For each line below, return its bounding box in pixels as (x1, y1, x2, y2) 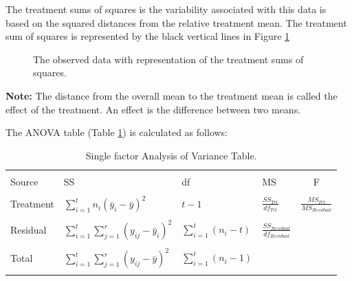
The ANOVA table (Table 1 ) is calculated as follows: (5, 125, 228, 139)
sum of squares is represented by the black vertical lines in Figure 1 (5, 29, 290, 43)
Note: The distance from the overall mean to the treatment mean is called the (5, 88, 338, 102)
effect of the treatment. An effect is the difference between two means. (5, 102, 301, 116)
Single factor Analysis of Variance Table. (85, 148, 257, 162)
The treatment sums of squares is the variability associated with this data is (5, 2, 327, 16)
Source (10, 174, 38, 188)
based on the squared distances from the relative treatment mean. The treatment (5, 15, 347, 30)
